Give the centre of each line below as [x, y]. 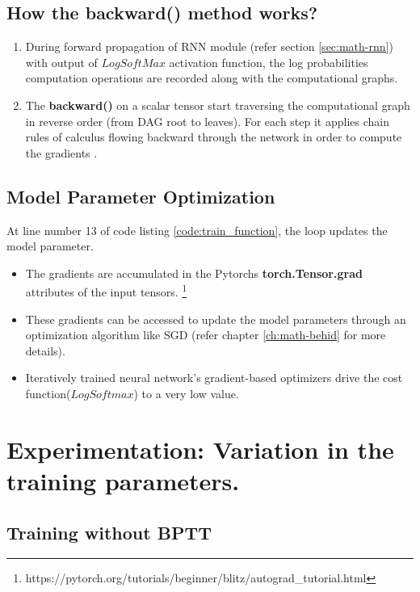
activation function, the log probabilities [269, 62]
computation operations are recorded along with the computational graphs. [212, 78]
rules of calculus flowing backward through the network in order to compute [214, 137]
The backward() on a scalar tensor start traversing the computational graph [218, 105]
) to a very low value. [186, 393]
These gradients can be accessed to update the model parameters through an [216, 319]
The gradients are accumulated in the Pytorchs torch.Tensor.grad [194, 273]
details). [45, 350]
